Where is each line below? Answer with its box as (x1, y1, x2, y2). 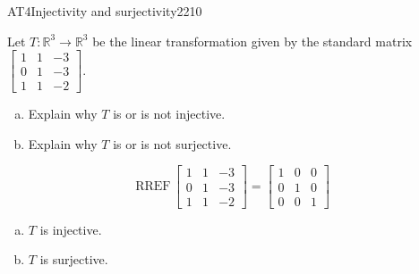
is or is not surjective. (113, 134, 232, 153)
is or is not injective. (113, 104, 226, 123)
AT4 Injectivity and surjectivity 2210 (7, 2, 202, 20)
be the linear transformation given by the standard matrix (92, 31, 413, 50)
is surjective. (39, 250, 108, 269)
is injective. (39, 220, 102, 238)
